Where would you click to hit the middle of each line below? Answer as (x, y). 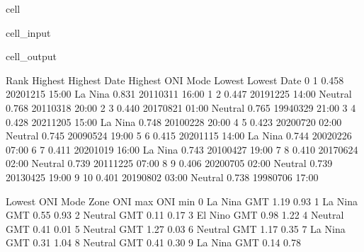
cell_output (31, 56)
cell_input (28, 32)
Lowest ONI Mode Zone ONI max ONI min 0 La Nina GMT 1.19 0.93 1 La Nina (182, 201)
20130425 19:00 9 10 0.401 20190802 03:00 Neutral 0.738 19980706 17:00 (162, 177)
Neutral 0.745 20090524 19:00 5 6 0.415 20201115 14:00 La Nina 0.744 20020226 (179, 136)
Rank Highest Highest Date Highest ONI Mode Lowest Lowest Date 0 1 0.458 (175, 80)
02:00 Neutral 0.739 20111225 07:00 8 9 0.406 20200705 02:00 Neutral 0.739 (169, 163)
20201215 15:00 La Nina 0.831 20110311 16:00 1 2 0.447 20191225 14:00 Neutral (179, 94)
